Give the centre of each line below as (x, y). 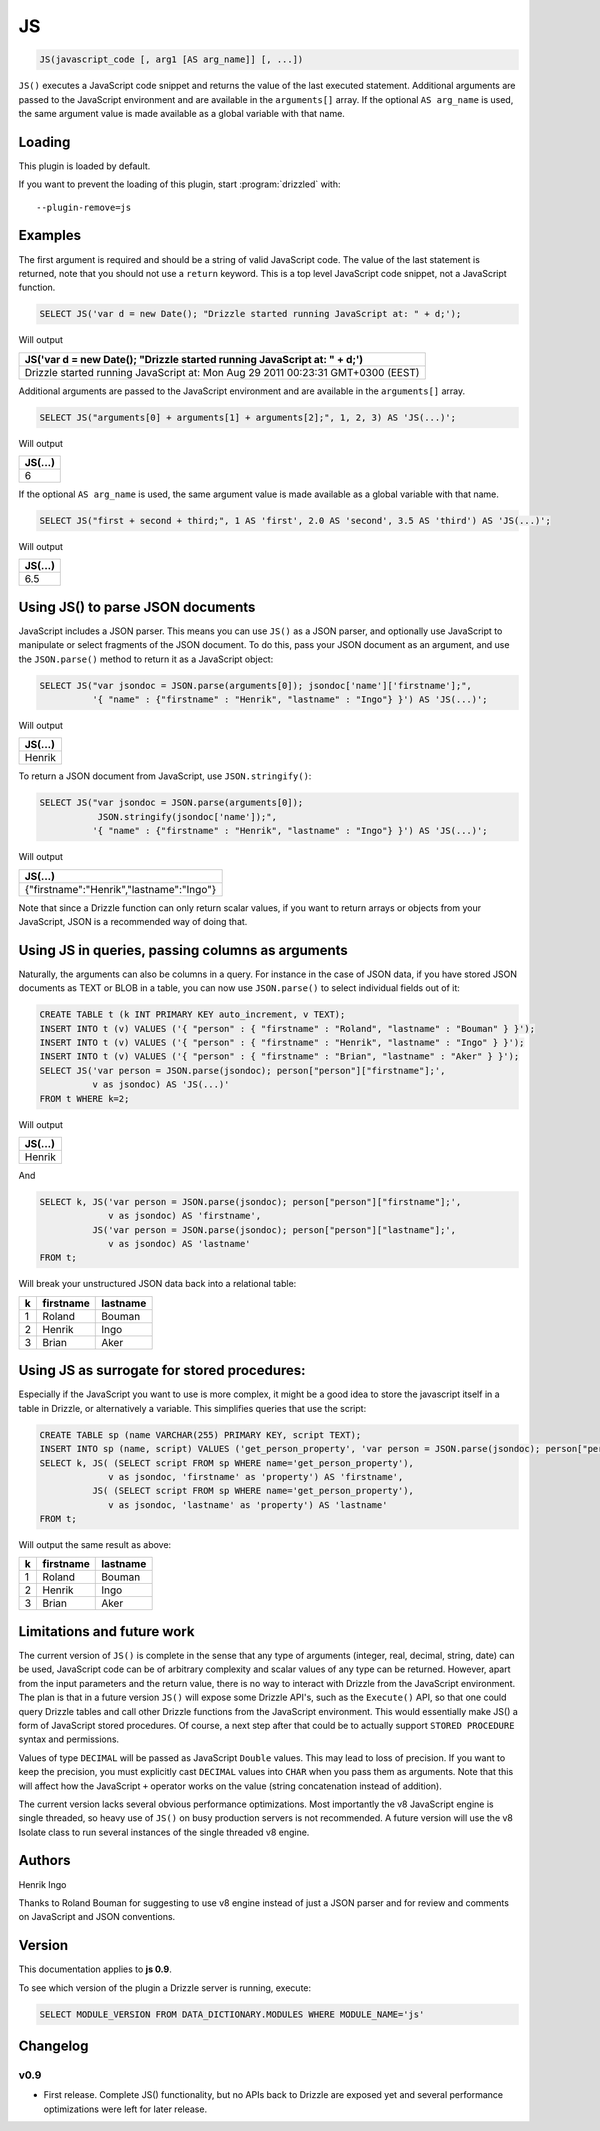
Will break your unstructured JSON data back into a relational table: (157, 1284)
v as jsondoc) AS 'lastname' (179, 1244)
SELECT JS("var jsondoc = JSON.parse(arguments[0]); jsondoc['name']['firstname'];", (255, 685)
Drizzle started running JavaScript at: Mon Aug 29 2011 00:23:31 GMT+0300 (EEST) (222, 372)
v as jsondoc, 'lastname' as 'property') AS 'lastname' (248, 1504)
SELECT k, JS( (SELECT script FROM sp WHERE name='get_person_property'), (227, 1463)
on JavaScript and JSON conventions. (97, 1917)
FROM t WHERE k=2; (84, 1098)
